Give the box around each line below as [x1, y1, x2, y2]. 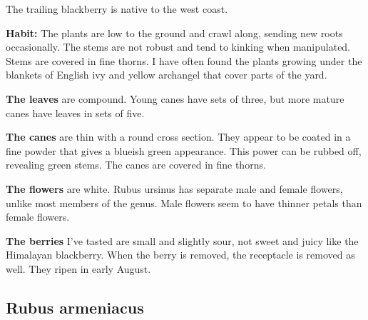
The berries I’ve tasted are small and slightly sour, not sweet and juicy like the [6, 233, 359, 248]
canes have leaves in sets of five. [6, 105, 145, 120]
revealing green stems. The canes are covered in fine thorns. [6, 157, 266, 172]
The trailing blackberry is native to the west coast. [6, 1, 228, 16]
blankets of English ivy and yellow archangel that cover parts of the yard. [6, 67, 327, 82]
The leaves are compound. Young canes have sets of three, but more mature [6, 91, 344, 106]
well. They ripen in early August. [6, 261, 151, 276]
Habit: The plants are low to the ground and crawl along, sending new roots [6, 25, 343, 40]
